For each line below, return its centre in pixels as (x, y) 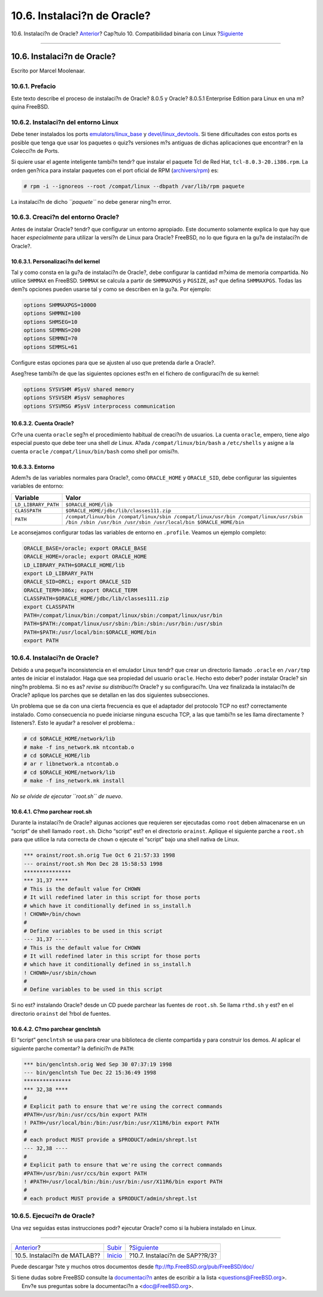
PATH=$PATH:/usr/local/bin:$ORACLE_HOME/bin (90, 632)
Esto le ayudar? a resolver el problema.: (86, 723)
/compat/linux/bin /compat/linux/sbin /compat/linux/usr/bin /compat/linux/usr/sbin (184, 517)
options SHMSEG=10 (51, 322)
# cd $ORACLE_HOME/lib (57, 755)
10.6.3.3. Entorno (33, 467)
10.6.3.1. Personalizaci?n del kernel (56, 261)
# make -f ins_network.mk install (74, 781)
